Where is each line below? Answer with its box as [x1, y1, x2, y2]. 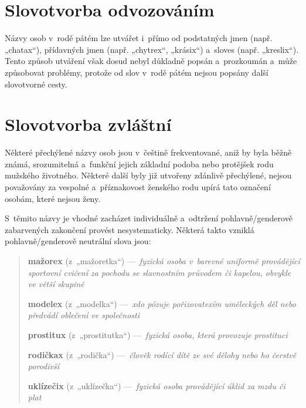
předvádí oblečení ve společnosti [28, 309, 140, 321]
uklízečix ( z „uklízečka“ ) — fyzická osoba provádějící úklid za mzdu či [28, 379, 285, 392]
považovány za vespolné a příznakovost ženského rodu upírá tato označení [5, 181, 271, 193]
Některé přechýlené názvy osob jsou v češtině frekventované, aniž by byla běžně [5, 146, 292, 159]
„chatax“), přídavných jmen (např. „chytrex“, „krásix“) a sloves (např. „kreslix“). [5, 43, 299, 55]
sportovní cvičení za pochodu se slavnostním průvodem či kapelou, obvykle [28, 266, 291, 278]
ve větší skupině [28, 278, 84, 290]
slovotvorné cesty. [5, 77, 67, 90]
